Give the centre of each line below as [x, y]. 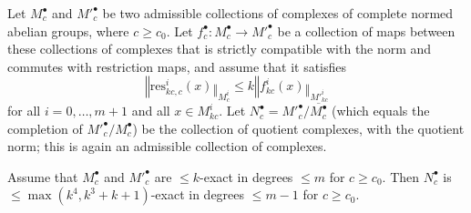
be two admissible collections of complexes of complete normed [278, 13]
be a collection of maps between [366, 30]
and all [151, 111]
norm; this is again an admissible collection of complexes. [167, 146]
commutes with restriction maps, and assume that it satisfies [177, 66]
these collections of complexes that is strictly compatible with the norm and [220, 49]
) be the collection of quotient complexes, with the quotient [298, 128]
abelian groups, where [68, 30]
